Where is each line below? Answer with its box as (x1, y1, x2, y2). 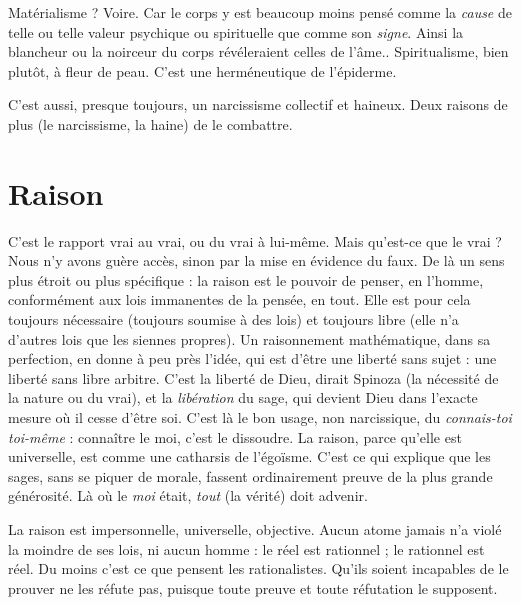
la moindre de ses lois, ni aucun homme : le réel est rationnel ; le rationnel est (8, 538, 485, 559)
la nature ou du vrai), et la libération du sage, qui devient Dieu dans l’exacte (8, 387, 478, 408)
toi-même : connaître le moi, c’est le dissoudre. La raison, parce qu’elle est (8, 426, 462, 447)
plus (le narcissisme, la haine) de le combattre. (8, 113, 293, 134)
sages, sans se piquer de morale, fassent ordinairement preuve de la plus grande (8, 465, 493, 486)
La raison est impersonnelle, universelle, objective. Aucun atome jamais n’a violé (8, 519, 502, 539)
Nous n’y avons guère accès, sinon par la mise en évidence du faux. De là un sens (8, 250, 505, 271)
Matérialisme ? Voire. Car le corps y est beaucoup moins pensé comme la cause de (8, 2, 512, 22)
